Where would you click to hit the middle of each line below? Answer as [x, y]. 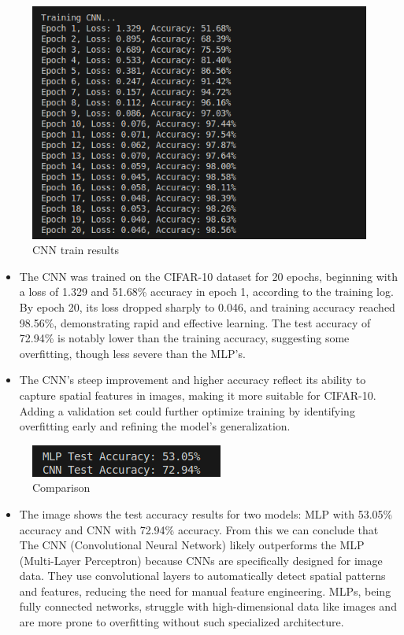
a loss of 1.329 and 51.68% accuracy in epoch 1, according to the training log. [206, 292]
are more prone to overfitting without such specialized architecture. [182, 622]
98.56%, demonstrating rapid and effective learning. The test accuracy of [195, 322]
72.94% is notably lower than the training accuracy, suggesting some [184, 338]
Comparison [61, 487]
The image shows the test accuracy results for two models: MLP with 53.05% [206, 513]
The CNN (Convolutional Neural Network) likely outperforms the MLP [192, 545]
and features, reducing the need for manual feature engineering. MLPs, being [205, 591]
